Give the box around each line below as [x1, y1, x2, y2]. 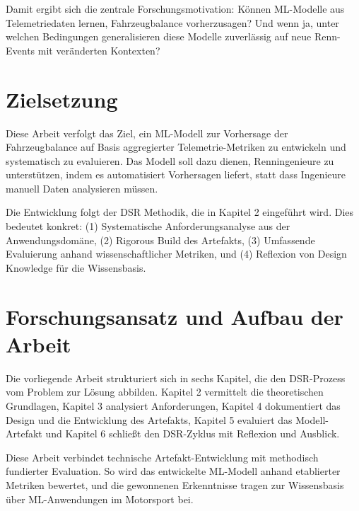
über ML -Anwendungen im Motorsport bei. [6, 491, 194, 506]
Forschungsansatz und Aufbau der [6, 302, 343, 331]
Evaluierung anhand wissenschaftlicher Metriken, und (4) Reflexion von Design [6, 246, 347, 261]
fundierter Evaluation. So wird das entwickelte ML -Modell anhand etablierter [6, 464, 341, 478]
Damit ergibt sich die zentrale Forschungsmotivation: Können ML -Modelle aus [6, 1, 345, 16]
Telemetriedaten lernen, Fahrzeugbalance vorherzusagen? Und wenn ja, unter [6, 15, 339, 30]
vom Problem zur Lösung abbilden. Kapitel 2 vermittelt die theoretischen [6, 384, 324, 399]
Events [6, 42, 35, 57]
